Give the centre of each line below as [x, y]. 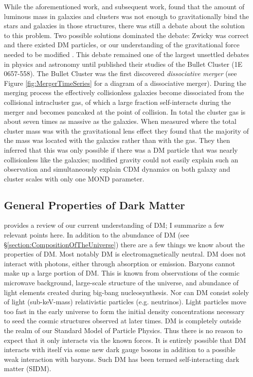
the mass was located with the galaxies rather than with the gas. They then [117, 140]
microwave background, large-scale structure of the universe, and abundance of [121, 283]
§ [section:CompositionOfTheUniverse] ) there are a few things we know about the [124, 244]
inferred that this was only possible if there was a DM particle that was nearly [121, 149]
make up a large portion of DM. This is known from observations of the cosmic [122, 273]
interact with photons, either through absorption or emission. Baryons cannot [120, 263]
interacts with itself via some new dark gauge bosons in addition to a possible [120, 349]
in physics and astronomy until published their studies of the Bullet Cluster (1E [123, 64]
